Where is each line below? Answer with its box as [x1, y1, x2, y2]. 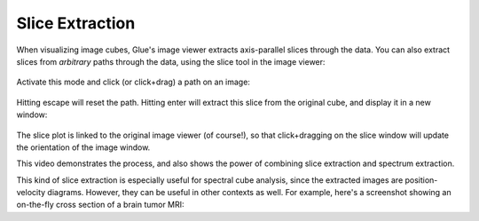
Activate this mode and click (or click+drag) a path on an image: [16, 76, 250, 88]
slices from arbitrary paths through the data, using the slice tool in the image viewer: [16, 56, 326, 67]
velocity [16, 187, 46, 198]
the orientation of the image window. [16, 142, 151, 153]
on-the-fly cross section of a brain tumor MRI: [16, 200, 185, 210]
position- [404, 174, 438, 185]
